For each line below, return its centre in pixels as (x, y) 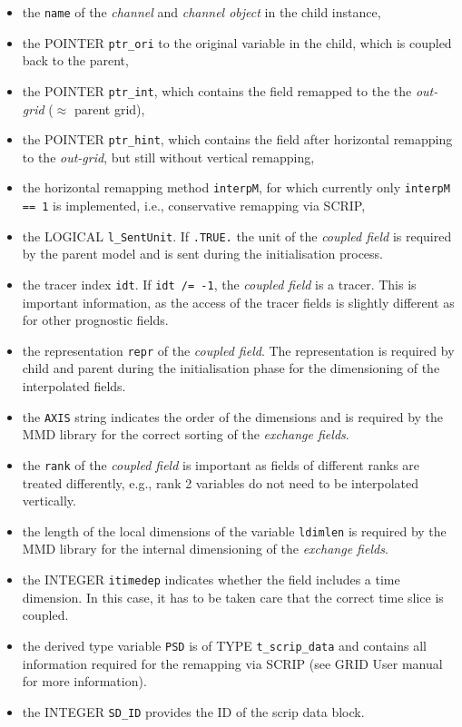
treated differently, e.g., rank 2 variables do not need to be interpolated (221, 482)
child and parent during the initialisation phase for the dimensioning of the (231, 368)
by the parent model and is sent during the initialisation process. (202, 254)
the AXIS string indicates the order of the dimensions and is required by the (233, 416)
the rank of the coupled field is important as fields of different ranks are (221, 464)
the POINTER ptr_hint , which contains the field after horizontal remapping (237, 139)
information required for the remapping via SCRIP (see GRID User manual (232, 663)
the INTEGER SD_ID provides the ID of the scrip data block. (193, 711)
